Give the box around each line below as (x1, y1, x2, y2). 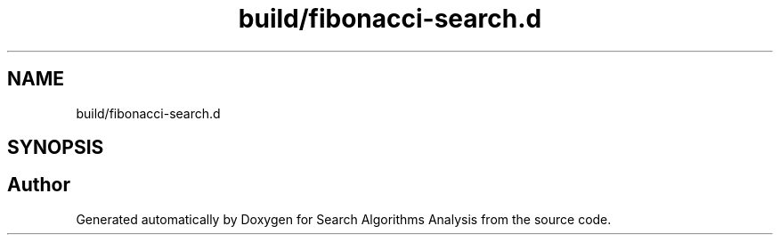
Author (7, 173, 70, 197)
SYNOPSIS (7, 136, 104, 159)
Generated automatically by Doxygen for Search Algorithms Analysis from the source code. (76, 211, 612, 227)
